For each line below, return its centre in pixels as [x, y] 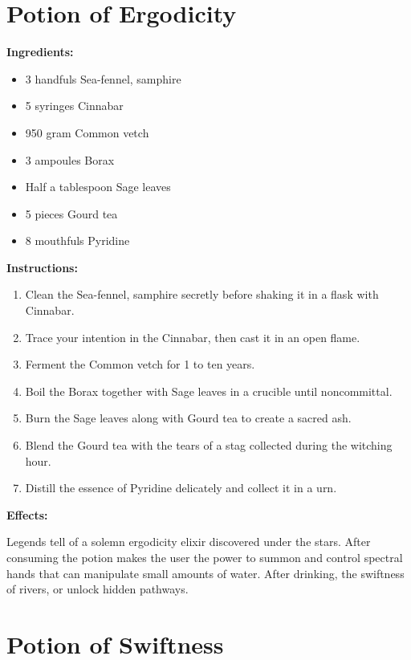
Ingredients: [40, 52]
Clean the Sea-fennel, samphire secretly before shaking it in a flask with [202, 294]
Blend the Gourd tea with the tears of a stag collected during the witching [209, 445]
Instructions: [42, 267]
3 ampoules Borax [70, 159]
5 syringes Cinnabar [74, 106]
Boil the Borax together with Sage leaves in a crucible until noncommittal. [209, 391]
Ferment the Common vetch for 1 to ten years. [140, 364]
